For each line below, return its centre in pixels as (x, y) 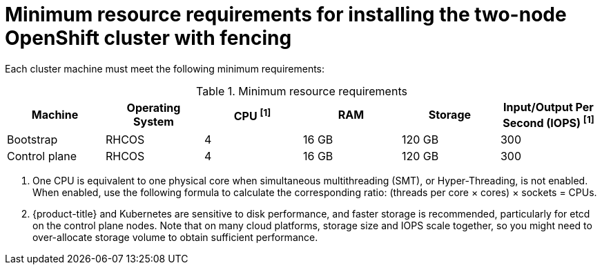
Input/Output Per (548, 107)
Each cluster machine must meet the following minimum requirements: (165, 68)
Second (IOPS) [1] (548, 122)
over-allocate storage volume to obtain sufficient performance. (175, 238)
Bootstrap (32, 140)
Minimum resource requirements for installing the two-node (286, 15)
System (154, 122)
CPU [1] (252, 115)
